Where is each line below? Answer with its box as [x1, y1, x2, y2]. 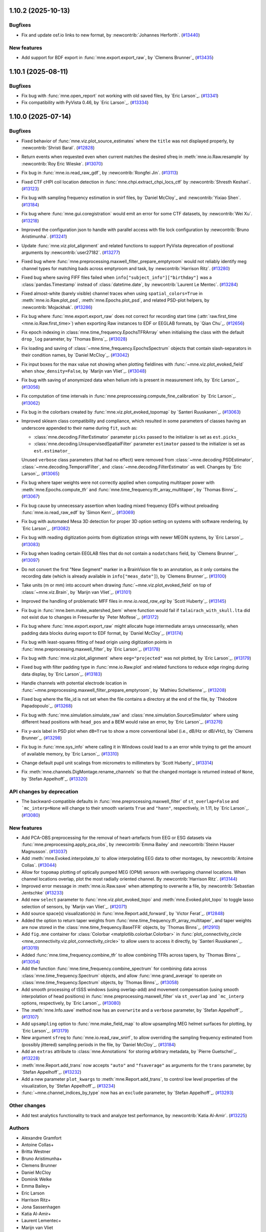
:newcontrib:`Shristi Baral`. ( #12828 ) [21, 145, 95, 150]
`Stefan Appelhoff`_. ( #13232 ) [21, 1069, 82, 1075]
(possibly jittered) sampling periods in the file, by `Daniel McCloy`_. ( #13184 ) [21, 1041, 176, 1047]
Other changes [9, 1102, 46, 1109]
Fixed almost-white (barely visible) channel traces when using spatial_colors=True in [21, 291, 203, 297]
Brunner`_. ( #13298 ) [21, 735, 62, 741]
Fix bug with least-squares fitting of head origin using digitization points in [21, 639, 172, 645]
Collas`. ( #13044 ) [21, 862, 57, 868]
